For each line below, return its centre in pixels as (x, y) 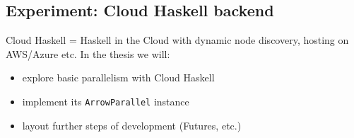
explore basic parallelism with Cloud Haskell (118, 77)
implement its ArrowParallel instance (106, 101)
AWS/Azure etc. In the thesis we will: (88, 53)
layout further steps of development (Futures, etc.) (132, 125)
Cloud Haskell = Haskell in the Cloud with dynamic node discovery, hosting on (177, 40)
